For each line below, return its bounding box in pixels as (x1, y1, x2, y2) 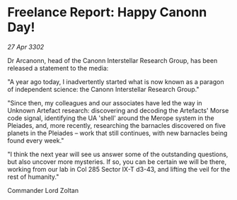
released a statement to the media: (7, 64, 109, 72)
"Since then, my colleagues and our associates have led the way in (7, 98, 203, 107)
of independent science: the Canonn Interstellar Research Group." (7, 85, 200, 93)
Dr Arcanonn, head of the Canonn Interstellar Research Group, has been (7, 56, 218, 64)
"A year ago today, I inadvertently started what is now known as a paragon (7, 77, 224, 86)
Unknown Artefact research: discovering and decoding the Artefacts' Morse (7, 106, 229, 114)
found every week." (7, 136, 64, 145)
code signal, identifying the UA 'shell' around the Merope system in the (7, 114, 214, 122)
